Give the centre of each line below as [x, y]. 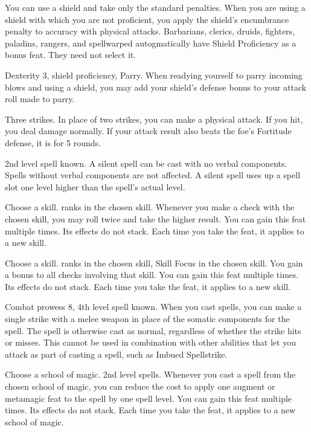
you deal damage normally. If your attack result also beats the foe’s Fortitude [148, 131]
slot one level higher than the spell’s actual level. [95, 186]
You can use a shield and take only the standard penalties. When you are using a [155, 7]
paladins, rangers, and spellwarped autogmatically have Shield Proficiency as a [151, 43]
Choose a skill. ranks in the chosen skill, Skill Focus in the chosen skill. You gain [154, 263]
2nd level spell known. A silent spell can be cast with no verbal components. [146, 163]
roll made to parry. [40, 99]
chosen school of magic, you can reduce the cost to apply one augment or [140, 386]
